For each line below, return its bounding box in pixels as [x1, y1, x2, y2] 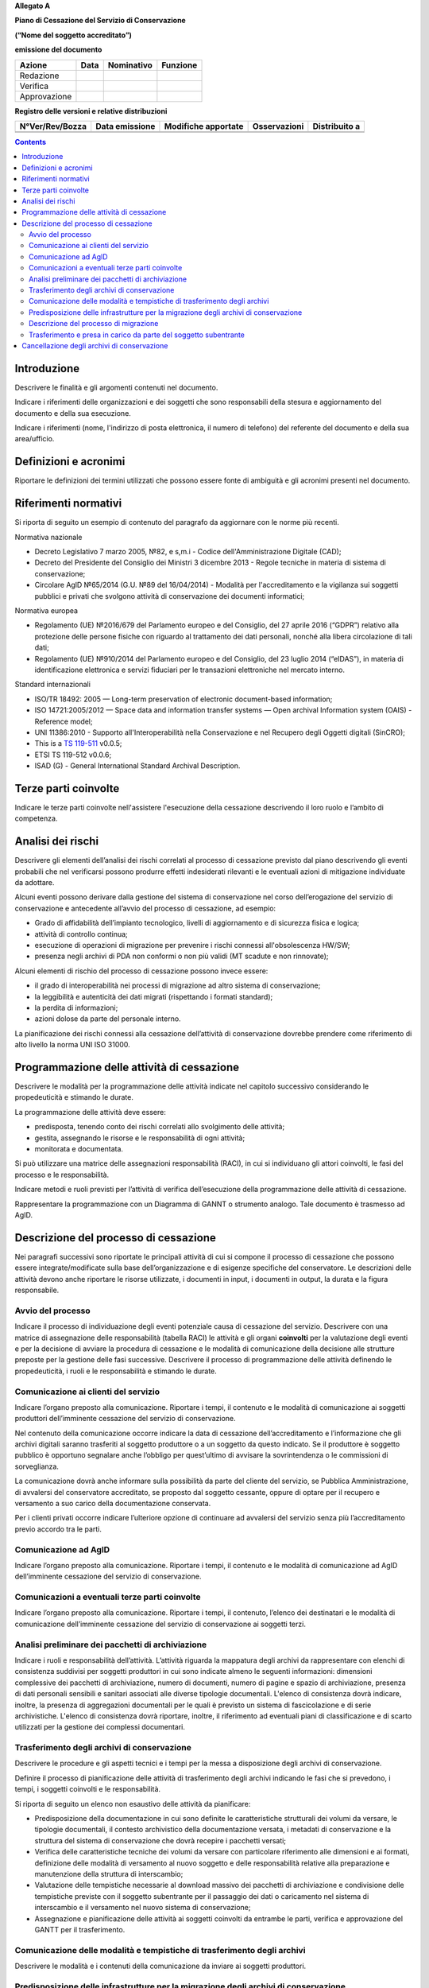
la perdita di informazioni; [34, 1003, 118, 1012]
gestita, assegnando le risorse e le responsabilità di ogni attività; [34, 1133, 245, 1143]
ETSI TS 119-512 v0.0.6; [34, 750, 112, 759]
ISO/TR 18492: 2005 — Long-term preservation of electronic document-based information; [34, 694, 333, 704]
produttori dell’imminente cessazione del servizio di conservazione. [14, 1414, 236, 1423]
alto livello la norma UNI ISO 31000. [14, 1040, 130, 1050]
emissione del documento [14, 45, 102, 55]
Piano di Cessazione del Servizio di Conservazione [14, 16, 186, 25]
